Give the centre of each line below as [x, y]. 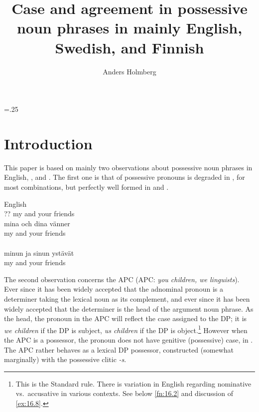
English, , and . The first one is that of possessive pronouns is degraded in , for [125, 177]
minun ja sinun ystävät [39, 252]
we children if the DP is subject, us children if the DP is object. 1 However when [126, 329]
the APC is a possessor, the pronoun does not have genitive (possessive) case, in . [129, 339]
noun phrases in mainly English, [129, 28]
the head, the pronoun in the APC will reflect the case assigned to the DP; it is [126, 318]
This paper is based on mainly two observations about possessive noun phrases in [128, 167]
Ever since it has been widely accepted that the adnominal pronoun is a [114, 289]
